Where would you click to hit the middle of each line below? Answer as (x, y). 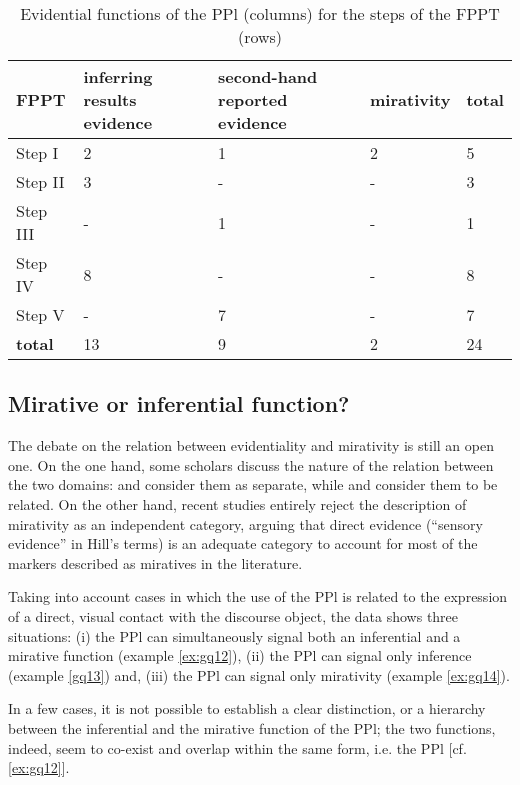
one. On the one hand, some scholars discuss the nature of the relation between (251, 464)
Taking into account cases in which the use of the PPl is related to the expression (258, 596)
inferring (118, 76)
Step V (40, 314)
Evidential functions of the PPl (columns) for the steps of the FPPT (260, 13)
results (110, 99)
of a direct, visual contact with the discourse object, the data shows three (233, 615)
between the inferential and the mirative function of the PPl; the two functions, (252, 727)
